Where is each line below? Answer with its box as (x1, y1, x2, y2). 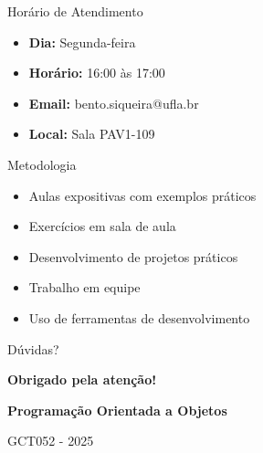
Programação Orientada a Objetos (7, 400, 227, 419)
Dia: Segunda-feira (28, 32, 136, 51)
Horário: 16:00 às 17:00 (28, 63, 165, 82)
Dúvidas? (7, 339, 59, 358)
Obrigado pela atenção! (7, 370, 157, 389)
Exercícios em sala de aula (28, 216, 176, 236)
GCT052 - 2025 (7, 431, 94, 450)
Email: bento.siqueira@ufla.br (28, 93, 199, 112)
